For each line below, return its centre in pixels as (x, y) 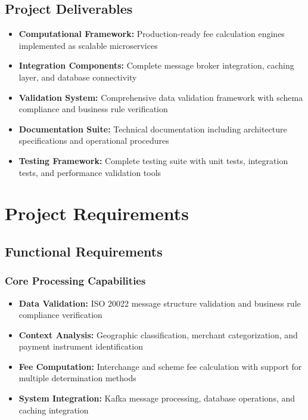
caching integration (54, 410)
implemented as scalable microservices (88, 45)
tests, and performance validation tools (90, 172)
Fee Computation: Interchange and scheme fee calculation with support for (160, 366)
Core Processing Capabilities (75, 281)
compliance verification (60, 315)
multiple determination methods (77, 378)
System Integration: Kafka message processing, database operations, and (157, 398)
